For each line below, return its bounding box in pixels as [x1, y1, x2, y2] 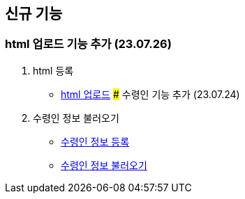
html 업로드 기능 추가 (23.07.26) [5, 37, 172, 51]
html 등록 [33, 64, 74, 77]
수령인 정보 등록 [61, 135, 130, 148]
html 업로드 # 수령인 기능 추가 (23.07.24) [61, 88, 240, 100]
